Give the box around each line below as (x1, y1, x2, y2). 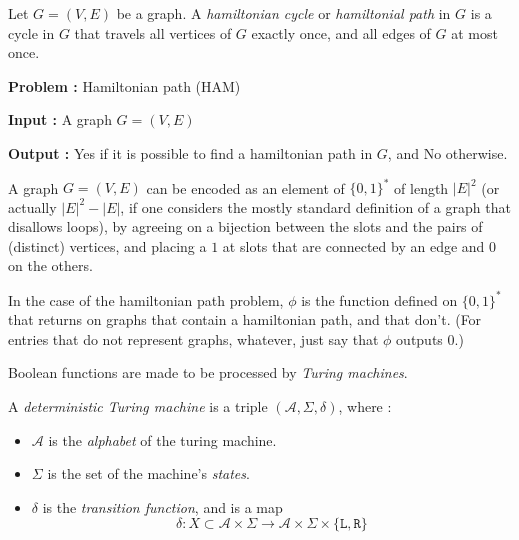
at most (451, 22, 498, 43)
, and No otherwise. (387, 142, 508, 163)
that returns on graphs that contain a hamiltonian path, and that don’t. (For (8, 309, 482, 330)
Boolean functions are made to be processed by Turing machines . (8, 362, 408, 383)
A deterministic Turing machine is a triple (8, 395, 268, 416)
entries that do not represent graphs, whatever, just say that (8, 328, 379, 349)
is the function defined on (301, 289, 458, 310)
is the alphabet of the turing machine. (48, 429, 277, 450)
